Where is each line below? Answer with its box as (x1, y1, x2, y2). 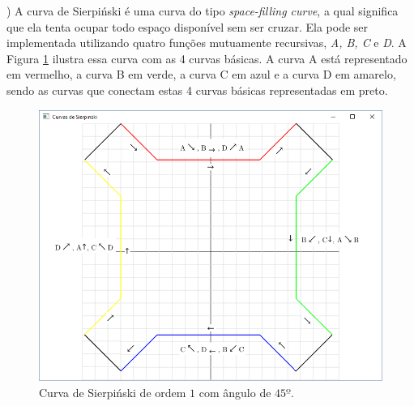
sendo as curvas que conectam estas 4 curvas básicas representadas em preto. (6, 81, 388, 98)
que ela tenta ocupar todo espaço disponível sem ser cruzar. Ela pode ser (6, 18, 369, 35)
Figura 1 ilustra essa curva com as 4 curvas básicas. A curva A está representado (6, 49, 408, 66)
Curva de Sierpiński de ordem (39, 383, 186, 400)
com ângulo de (198, 383, 271, 400)
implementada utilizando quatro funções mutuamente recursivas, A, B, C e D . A (6, 34, 407, 51)
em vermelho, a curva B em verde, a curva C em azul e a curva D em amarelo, (6, 66, 396, 83)
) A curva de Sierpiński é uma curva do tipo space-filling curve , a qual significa (6, 2, 399, 19)
